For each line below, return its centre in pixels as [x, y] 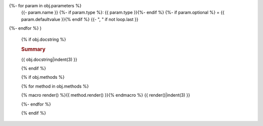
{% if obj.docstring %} [44, 39]
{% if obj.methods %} [43, 77]
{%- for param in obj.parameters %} [45, 6]
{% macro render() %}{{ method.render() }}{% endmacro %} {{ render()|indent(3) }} [106, 95]
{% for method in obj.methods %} [55, 86]
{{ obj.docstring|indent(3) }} [49, 59]
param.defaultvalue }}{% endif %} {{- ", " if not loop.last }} [80, 19]
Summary [33, 50]
